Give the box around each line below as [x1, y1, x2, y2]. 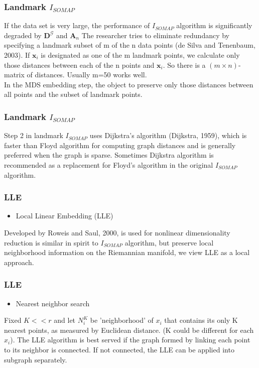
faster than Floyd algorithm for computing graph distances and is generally [4, 140, 236, 150]
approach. [4, 257, 34, 267]
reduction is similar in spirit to [4, 237, 98, 248]
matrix [4, 69, 25, 80]
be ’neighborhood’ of [90, 315, 154, 325]
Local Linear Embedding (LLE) [16, 210, 113, 221]
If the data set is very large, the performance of [4, 20, 150, 31]
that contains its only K [164, 315, 238, 325]
